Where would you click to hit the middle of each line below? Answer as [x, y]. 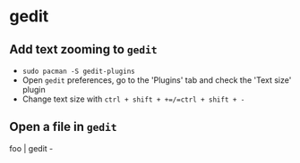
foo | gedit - [31, 148]
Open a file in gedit [63, 127]
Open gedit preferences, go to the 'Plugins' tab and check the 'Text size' [157, 80]
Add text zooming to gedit [83, 49]
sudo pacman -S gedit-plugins [79, 71]
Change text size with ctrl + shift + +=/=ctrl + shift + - [133, 99]
